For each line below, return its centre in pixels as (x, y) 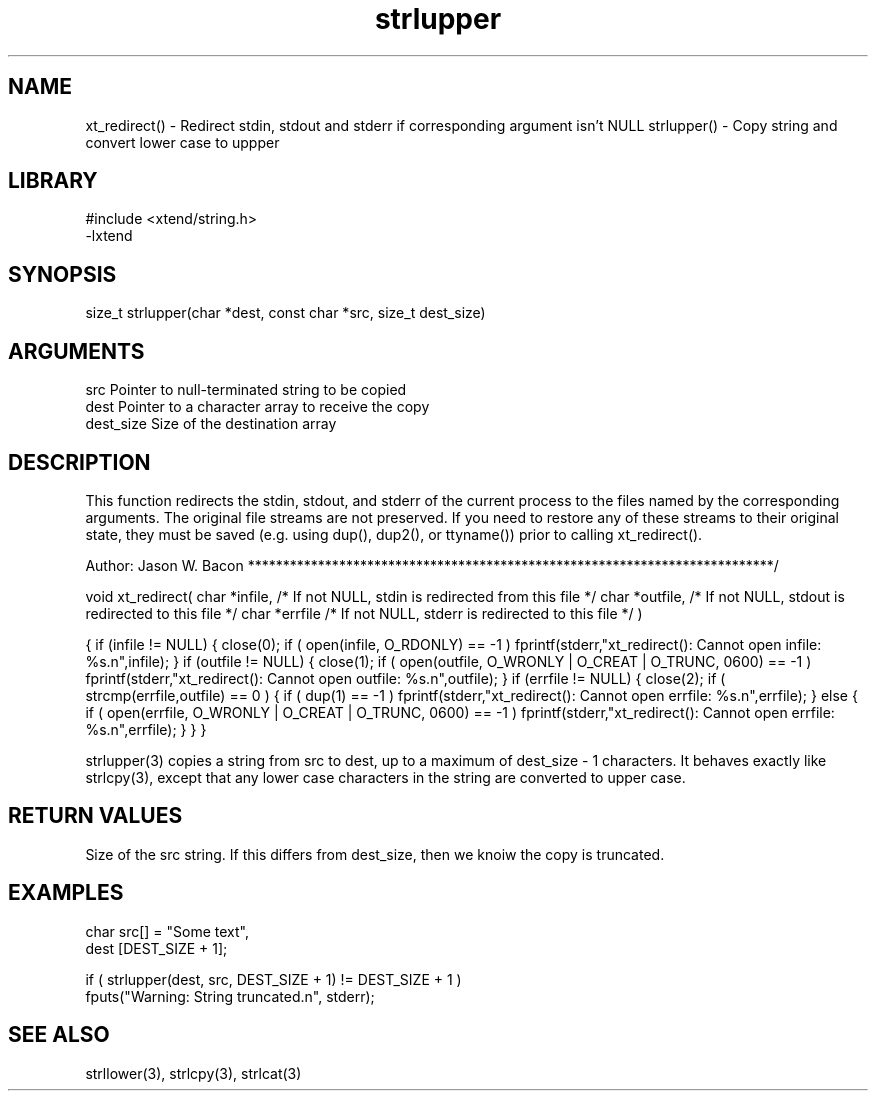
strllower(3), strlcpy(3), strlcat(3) (193, 1073)
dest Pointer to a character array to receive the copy (257, 407)
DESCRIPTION (79, 462)
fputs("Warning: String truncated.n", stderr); (230, 996)
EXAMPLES (66, 893)
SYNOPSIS (62, 274)
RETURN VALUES (95, 816)
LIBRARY (53, 181)
